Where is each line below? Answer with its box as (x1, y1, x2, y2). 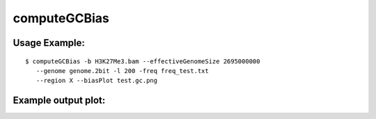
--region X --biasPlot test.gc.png (36, 77, 158, 85)
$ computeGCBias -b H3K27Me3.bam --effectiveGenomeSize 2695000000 (25, 57, 260, 65)
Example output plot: (13, 95, 106, 106)
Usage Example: (13, 37, 85, 49)
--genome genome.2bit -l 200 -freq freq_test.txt (36, 67, 209, 74)
